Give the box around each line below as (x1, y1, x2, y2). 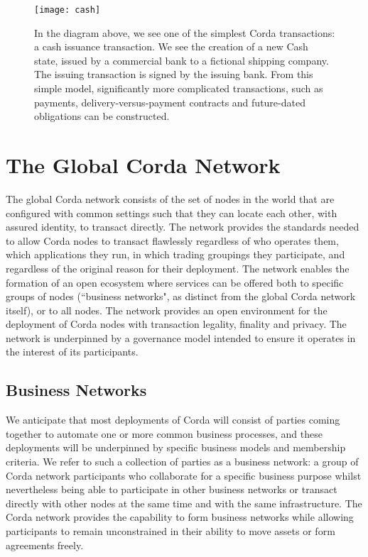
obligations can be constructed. (34, 109, 170, 123)
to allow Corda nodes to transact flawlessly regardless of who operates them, (6, 233, 339, 248)
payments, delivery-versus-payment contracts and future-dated (34, 94, 305, 109)
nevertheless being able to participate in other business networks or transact (6, 482, 337, 497)
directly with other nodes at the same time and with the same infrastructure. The (6, 495, 362, 510)
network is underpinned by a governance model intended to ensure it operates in (6, 330, 356, 345)
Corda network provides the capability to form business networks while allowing (6, 509, 354, 524)
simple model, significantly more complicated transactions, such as (34, 81, 323, 96)
